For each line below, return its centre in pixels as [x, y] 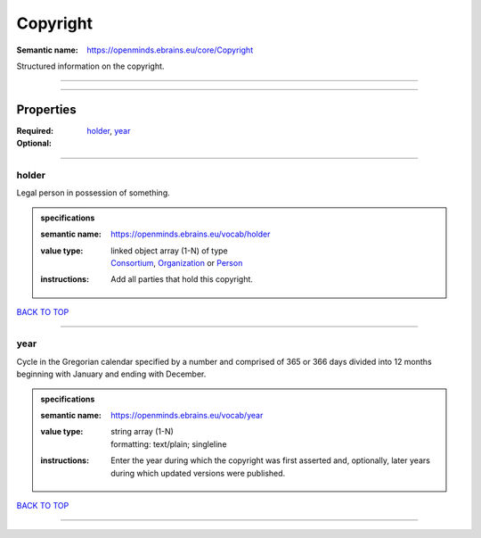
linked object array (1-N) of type [170, 251]
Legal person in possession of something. [93, 193]
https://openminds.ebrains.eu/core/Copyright [170, 50]
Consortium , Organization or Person [177, 262]
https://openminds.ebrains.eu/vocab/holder [191, 234]
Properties [46, 109]
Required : [35, 130]
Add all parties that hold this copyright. [182, 279]
